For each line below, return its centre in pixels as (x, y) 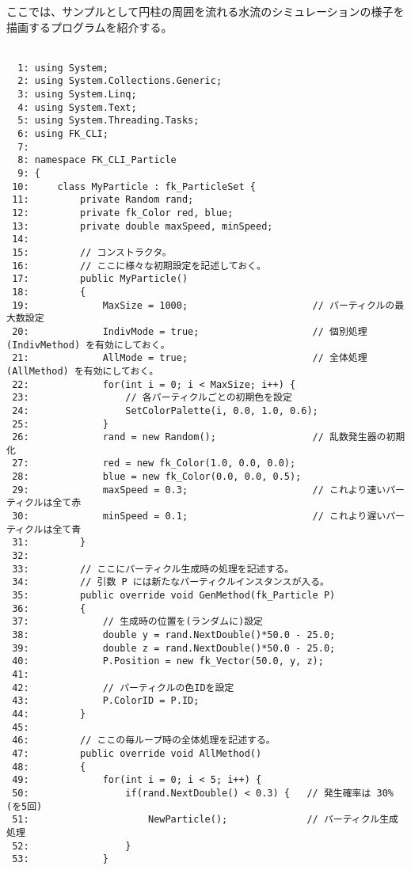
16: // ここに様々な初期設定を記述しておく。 (139, 266)
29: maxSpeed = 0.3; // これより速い (199, 490)
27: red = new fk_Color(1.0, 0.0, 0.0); (154, 463)
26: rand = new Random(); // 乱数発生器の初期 (209, 437)
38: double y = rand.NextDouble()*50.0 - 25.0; (174, 635)
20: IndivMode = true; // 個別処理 (190, 331)
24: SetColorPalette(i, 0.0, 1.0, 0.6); (165, 410)
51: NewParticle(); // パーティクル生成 (205, 820)
